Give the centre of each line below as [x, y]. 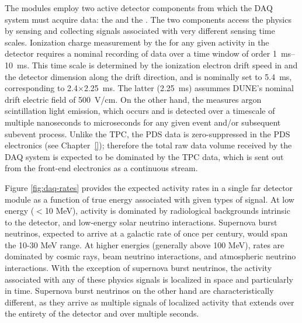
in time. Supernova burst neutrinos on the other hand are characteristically [139, 291]
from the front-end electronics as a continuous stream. [101, 168]
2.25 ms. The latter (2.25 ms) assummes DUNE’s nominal [189, 88]
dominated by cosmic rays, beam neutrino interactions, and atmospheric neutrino [150, 256]
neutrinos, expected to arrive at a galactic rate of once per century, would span [146, 233]
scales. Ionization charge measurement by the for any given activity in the [137, 42]
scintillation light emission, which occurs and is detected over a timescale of [140, 111]
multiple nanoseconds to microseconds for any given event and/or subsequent [143, 122]
